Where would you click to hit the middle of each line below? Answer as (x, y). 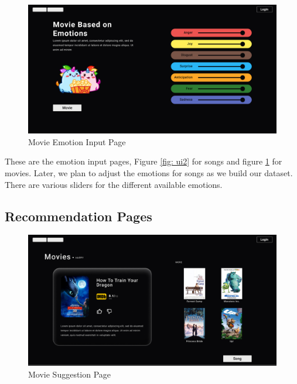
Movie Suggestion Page (70, 374)
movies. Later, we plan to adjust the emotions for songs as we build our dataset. (149, 173)
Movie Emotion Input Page (77, 141)
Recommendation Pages (78, 216)
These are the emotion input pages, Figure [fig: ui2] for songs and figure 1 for (144, 161)
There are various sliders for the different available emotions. (114, 184)
